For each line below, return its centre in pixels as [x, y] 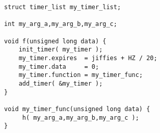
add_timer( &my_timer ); [61, 83]
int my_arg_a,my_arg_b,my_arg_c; [61, 24]
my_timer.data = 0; [59, 66]
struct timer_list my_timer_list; [63, 7]
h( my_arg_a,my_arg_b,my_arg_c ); [81, 117]
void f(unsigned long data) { [55, 41]
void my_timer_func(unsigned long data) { [77, 109]
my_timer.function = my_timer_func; [81, 75]
